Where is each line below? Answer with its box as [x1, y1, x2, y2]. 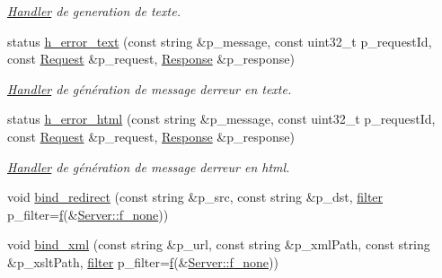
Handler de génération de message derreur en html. [7, 157, 290, 176]
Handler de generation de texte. [7, 2, 181, 20]
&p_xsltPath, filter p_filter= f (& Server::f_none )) [7, 252, 278, 271]
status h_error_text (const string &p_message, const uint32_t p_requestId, [7, 31, 432, 50]
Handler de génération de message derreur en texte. [7, 79, 292, 98]
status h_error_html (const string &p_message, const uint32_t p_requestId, [7, 109, 436, 128]
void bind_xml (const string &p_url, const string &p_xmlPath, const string [7, 235, 430, 254]
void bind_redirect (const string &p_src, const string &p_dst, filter [7, 187, 384, 206]
